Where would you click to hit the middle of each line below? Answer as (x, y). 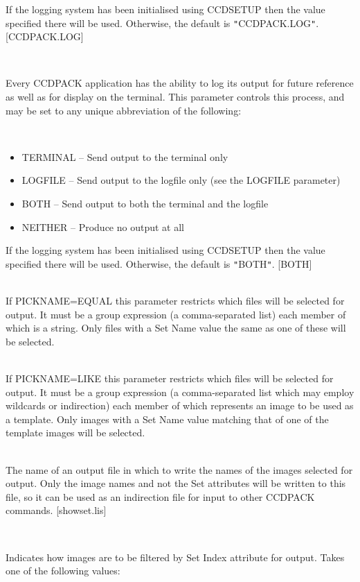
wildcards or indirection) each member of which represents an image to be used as (180, 405)
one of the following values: (63, 571)
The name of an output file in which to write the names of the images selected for (179, 469)
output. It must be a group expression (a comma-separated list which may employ (180, 392)
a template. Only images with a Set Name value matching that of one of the (167, 419)
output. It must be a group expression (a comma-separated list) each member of (176, 314)
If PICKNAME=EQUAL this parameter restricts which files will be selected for (175, 301)
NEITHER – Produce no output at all (103, 226)
